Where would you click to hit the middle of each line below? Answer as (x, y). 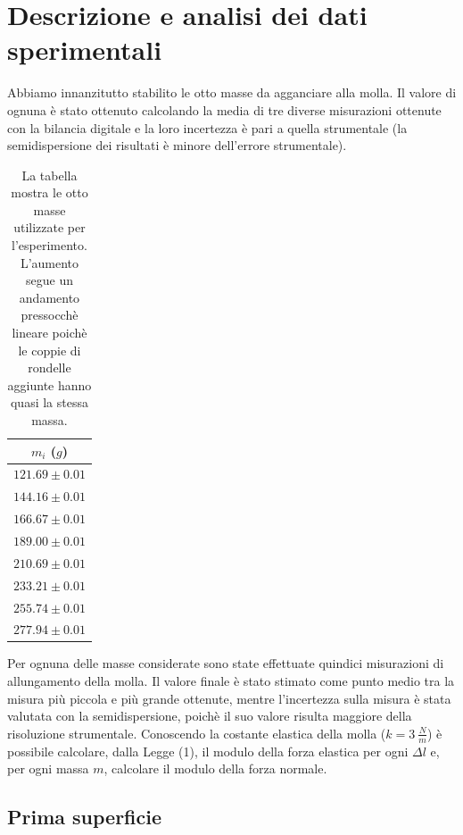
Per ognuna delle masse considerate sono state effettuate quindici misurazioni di (226, 663)
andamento (50, 297)
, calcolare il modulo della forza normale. (215, 768)
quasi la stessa (49, 402)
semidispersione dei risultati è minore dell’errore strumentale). (177, 145)
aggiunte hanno (50, 384)
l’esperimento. (50, 245)
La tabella (50, 175)
